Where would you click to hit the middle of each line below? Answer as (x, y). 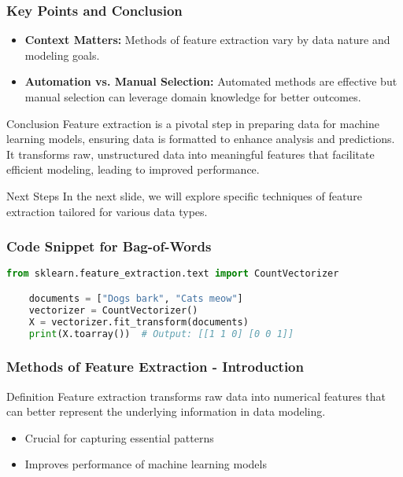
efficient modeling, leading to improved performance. (133, 169)
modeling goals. (62, 55)
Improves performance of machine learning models (146, 464)
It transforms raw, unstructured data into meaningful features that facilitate (190, 154)
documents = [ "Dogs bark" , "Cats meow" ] (136, 298)
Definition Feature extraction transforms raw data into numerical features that (196, 396)
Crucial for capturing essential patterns (119, 437)
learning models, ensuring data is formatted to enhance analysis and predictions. (201, 139)
